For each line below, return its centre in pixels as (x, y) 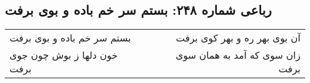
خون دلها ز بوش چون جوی (64, 55)
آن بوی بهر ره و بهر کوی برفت (238, 38)
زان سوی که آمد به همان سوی (238, 55)
